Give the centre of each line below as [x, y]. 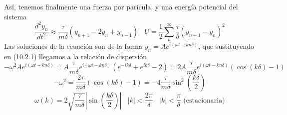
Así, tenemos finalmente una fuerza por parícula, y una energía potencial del [121, 6]
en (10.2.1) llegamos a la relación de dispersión [76, 57]
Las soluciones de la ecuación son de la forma [73, 46]
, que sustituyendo [226, 46]
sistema [15, 16]
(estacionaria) [204, 100]
